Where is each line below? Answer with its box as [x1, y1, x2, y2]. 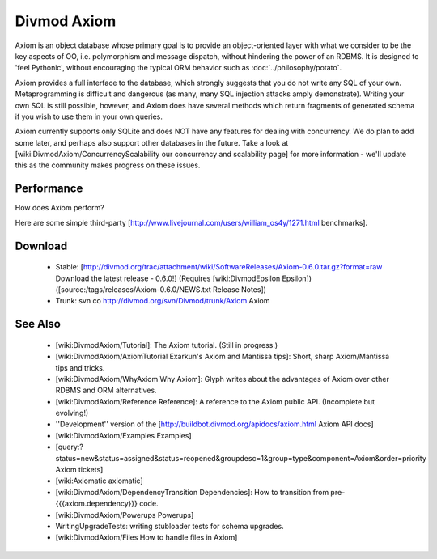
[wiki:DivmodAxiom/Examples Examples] [55, 430, 192, 440]
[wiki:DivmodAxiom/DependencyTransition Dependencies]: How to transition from [55, 487, 329, 497]
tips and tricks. [55, 362, 105, 372]
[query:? [55, 442, 84, 452]
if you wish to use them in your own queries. [15, 112, 163, 121]
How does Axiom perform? [15, 203, 104, 213]
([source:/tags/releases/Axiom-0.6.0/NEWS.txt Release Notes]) [55, 284, 267, 294]
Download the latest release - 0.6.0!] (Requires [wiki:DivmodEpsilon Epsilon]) [55, 273, 312, 283]
